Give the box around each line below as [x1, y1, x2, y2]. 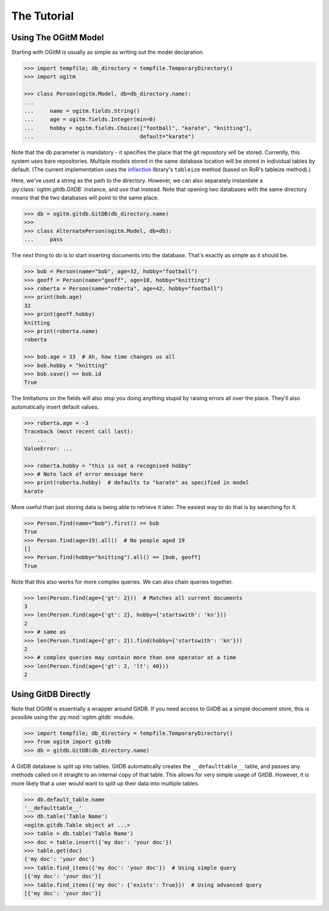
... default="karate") [24, 133, 195, 140]
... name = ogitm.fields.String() [24, 107, 140, 114]
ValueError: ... [24, 445, 73, 452]
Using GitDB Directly [11, 689, 91, 699]
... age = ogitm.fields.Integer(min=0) [24, 116, 157, 123]
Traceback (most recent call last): [24, 428, 134, 435]
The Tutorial [11, 9, 74, 23]
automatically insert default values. [11, 403, 99, 410]
